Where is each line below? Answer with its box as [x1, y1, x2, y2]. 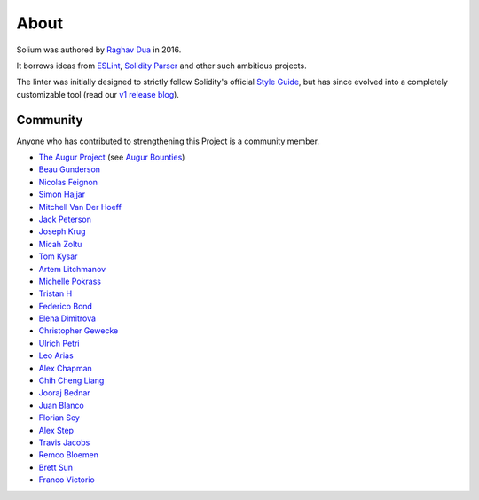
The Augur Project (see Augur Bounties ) [38, 152, 185, 163]
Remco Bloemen [38, 449, 99, 460]
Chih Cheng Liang [38, 375, 105, 386]
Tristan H [38, 288, 73, 299]
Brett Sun [38, 462, 73, 473]
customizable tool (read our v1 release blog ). [16, 89, 179, 99]
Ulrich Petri [38, 338, 80, 348]
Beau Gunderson [38, 164, 101, 175]
